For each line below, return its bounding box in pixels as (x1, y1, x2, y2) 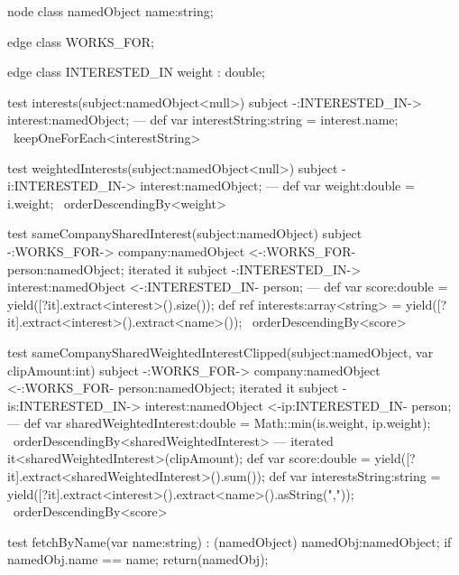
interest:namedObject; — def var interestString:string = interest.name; (7, 110, 399, 129)
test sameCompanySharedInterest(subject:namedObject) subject (7, 224, 363, 243)
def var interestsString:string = (269, 467, 441, 486)
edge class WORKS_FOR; (7, 32, 154, 51)
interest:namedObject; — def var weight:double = (140, 176, 415, 195)
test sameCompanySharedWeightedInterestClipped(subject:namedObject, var (7, 342, 434, 361)
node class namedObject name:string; (7, 2, 214, 20)
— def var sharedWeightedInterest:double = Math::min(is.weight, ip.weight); (7, 413, 431, 432)
